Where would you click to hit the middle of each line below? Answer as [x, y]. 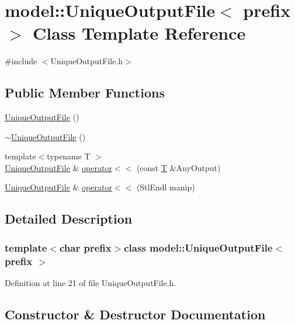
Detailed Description [69, 219]
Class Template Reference [139, 33]
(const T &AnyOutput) [178, 167]
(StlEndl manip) [166, 187]
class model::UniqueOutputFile [198, 247]
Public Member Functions [85, 93]
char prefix [85, 247]
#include [21, 61]
